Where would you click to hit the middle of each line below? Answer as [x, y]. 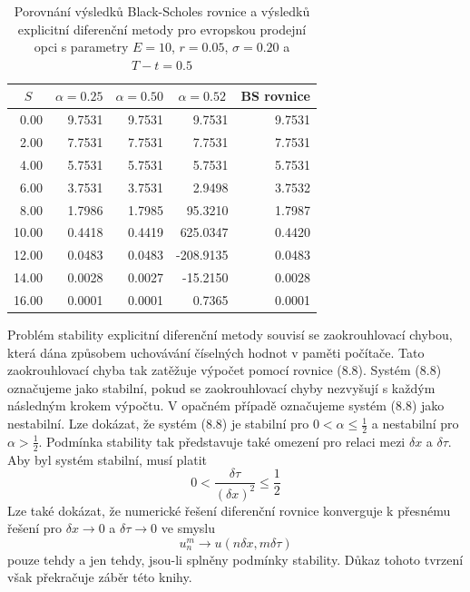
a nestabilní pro [415, 424]
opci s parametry [81, 47]
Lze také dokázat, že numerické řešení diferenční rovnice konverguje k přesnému [229, 510]
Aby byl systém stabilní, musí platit [108, 459]
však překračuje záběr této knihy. [100, 577]
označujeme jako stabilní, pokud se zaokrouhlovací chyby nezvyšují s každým [221, 387]
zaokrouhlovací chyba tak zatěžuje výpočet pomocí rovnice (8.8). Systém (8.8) [225, 370]
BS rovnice [275, 96]
